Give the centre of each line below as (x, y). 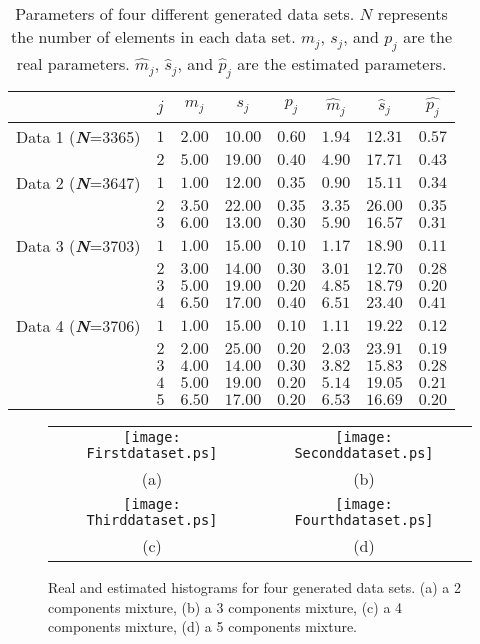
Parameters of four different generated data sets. (185, 13)
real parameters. (73, 64)
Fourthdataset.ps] (364, 520)
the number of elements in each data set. (153, 36)
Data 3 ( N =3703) (78, 246)
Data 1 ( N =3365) (78, 137)
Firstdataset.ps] (152, 453)
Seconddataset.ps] (364, 453)
